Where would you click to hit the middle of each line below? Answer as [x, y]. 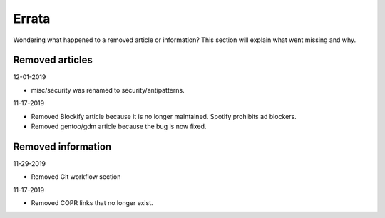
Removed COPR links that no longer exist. [92, 203]
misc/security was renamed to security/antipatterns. [108, 90]
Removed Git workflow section [76, 177]
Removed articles [53, 60]
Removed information [62, 146]
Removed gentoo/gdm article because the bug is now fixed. [119, 126]
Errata [32, 19]
